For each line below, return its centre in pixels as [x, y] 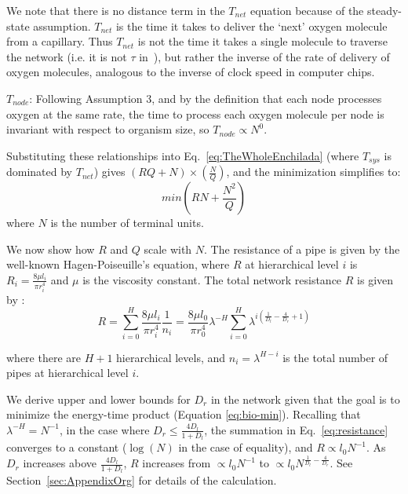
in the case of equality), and [246, 447]
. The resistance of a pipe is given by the [302, 249]
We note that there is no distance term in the [116, 10]
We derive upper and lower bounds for [98, 399]
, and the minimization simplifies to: [313, 172]
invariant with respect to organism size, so [108, 129]
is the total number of [335, 357]
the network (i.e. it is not [67, 56]
